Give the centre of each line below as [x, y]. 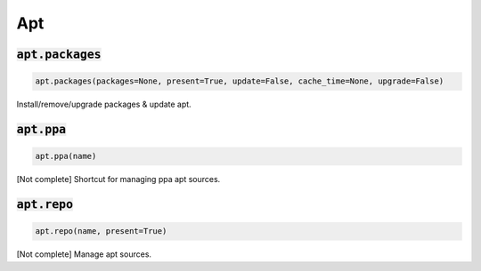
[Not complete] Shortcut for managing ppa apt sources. [118, 179]
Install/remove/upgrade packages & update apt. [104, 104]
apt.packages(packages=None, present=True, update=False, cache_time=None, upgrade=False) [240, 81]
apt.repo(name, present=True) [101, 231]
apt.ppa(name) [66, 156]
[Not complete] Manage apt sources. [84, 254]
